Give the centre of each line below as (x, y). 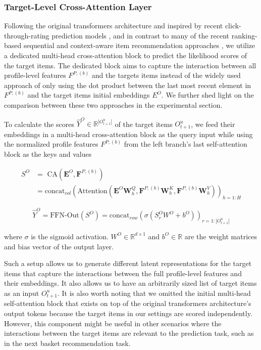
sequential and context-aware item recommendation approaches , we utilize (139, 45)
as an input (22, 293)
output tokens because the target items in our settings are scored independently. (128, 313)
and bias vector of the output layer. (59, 246)
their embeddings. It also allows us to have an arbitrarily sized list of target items (130, 283)
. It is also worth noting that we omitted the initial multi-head (154, 293)
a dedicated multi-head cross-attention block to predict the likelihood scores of (126, 55)
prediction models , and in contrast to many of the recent (141, 35)
